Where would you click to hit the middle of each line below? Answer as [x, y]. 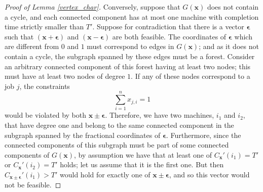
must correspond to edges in [130, 46]
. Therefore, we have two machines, [160, 115]
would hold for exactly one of [105, 175]
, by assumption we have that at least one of [143, 154]
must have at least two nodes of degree [65, 76]
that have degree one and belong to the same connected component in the [119, 125]
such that [19, 36]
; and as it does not [229, 46]
